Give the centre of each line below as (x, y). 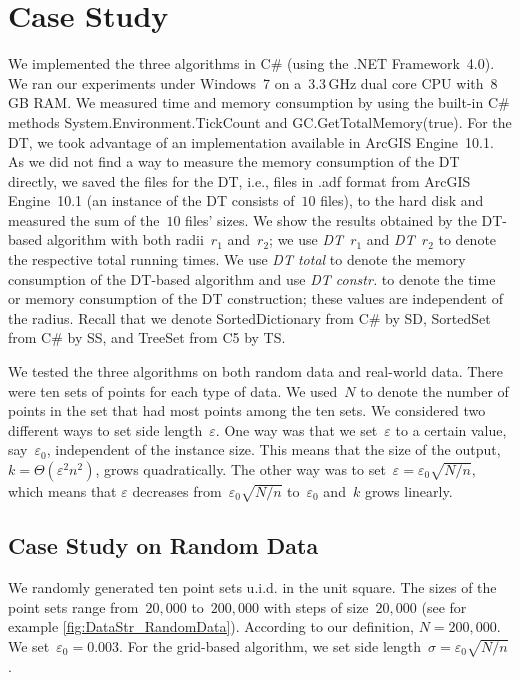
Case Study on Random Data (163, 545)
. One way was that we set (296, 429)
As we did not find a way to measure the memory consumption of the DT (234, 161)
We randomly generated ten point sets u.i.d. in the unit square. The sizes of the (252, 586)
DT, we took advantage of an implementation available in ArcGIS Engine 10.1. (251, 141)
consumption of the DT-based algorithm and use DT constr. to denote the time (252, 278)
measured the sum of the (84, 219)
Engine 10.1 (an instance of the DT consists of (151, 200)
